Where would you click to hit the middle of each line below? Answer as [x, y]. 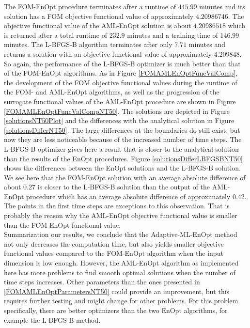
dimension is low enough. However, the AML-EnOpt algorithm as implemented [121, 263]
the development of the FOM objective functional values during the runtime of [121, 82]
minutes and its [222, 6]
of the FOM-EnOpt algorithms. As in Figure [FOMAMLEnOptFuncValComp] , [121, 73]
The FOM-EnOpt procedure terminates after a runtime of [90, 6]
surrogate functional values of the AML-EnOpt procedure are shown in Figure [120, 101]
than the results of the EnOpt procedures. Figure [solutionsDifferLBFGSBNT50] [123, 158]
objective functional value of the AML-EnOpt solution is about [98, 25]
